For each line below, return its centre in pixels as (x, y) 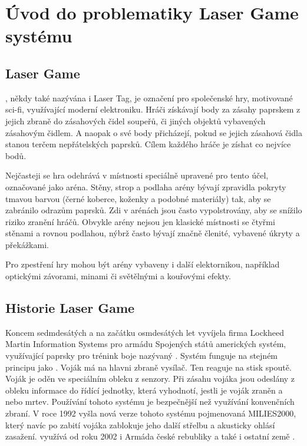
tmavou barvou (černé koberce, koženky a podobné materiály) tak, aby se (138, 198)
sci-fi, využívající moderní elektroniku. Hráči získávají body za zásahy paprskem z (153, 109)
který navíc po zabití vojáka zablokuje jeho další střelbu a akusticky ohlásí (140, 424)
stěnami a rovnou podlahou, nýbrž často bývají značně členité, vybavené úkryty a (153, 233)
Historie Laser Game (70, 308)
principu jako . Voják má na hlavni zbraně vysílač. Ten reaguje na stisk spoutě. (148, 367)
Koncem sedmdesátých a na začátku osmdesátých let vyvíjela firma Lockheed (145, 332)
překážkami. (27, 244)
